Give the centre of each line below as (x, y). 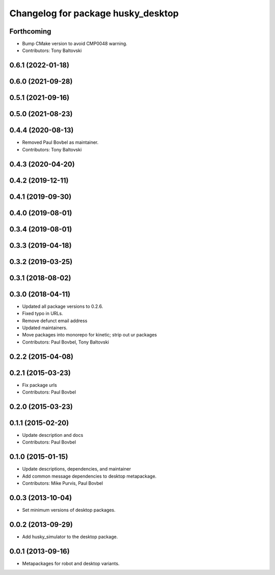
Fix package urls (39, 385)
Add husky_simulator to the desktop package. (70, 537)
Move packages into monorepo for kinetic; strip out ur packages (90, 335)
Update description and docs (53, 435)
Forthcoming (30, 31)
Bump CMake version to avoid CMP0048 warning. (75, 44)
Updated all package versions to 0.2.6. (63, 306)
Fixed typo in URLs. (43, 313)
